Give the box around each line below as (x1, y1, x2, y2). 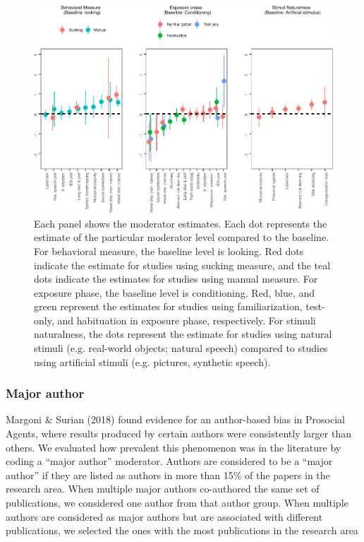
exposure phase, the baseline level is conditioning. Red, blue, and (34, 285, 315, 300)
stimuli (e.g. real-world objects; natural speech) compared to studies (34, 341, 328, 355)
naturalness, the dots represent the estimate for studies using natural (34, 326, 332, 341)
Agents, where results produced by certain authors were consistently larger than (6, 426, 351, 441)
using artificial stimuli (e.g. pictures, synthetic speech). (34, 354, 271, 369)
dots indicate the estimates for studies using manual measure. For (34, 271, 318, 286)
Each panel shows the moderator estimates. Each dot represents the (34, 216, 327, 230)
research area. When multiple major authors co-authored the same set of (6, 481, 320, 496)
